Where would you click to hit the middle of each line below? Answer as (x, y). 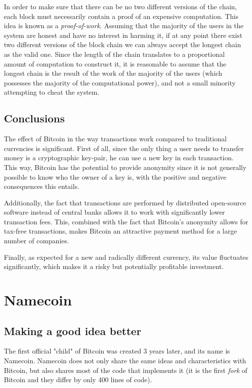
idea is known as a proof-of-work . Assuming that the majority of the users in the (124, 25)
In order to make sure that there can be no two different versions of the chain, (120, 6)
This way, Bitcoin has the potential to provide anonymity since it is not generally (125, 167)
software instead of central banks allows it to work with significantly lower (115, 212)
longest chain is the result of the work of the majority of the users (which (113, 73)
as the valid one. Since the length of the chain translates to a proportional (114, 54)
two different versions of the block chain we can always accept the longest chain (123, 44)
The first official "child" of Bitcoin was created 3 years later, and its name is (117, 351)
